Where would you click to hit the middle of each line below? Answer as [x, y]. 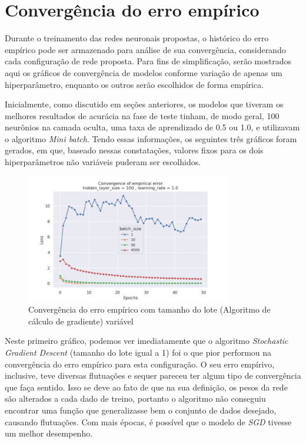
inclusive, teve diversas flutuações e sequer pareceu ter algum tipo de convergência [153, 375]
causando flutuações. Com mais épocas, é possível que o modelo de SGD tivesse [148, 421]
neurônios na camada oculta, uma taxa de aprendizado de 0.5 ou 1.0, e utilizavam [152, 127]
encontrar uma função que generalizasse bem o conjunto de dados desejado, [141, 410]
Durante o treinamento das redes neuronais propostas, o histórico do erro [137, 38]
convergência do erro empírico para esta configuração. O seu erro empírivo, [140, 364]
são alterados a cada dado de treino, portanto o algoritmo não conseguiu [135, 398]
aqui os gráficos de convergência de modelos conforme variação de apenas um [144, 72]
